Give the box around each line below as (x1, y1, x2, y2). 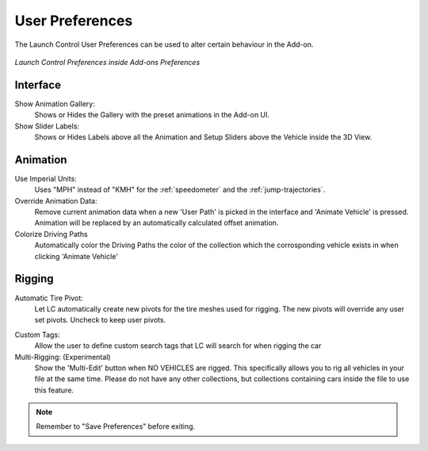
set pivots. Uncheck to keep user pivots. (34, 315, 166, 325)
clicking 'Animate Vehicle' (34, 251, 119, 261)
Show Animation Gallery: (14, 99, 95, 109)
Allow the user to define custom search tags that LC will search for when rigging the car (34, 341, 322, 350)
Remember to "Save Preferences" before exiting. (36, 422, 196, 431)
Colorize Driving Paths (14, 229, 88, 239)
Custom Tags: (14, 330, 60, 339)
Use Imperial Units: (14, 174, 77, 183)
